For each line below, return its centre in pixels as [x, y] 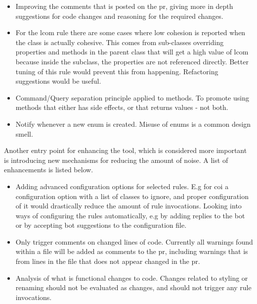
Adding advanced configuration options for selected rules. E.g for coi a [122, 186]
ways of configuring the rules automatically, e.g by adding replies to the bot [130, 215]
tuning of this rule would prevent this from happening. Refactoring [117, 71]
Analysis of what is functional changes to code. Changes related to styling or [132, 278]
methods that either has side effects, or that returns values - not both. [122, 107]
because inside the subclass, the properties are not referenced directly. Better [132, 61]
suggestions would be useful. [58, 81]
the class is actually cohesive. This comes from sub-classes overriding [120, 42]
